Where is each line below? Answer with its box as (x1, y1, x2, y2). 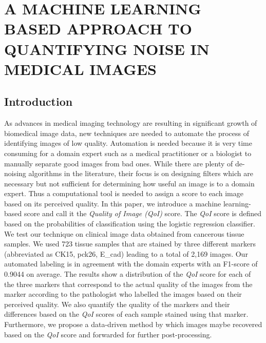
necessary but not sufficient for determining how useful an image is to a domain (4, 178, 255, 188)
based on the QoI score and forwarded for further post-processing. (4, 329, 212, 339)
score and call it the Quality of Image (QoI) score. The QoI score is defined (24, 208, 262, 219)
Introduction (4, 93, 73, 109)
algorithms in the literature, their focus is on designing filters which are (28, 168, 253, 179)
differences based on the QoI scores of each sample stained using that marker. (4, 309, 249, 319)
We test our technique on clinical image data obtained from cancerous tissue (4, 228, 244, 239)
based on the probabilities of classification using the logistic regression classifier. (4, 218, 255, 229)
